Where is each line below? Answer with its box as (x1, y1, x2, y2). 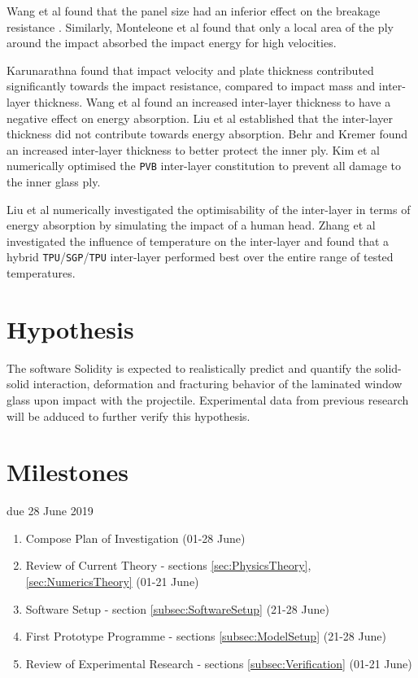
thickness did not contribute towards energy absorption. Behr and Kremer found (7, 125, 408, 142)
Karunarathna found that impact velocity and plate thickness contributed (7, 61, 374, 78)
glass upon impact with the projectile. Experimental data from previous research (7, 391, 409, 408)
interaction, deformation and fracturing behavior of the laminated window (33, 375, 403, 392)
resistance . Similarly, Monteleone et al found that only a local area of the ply (7, 18, 394, 35)
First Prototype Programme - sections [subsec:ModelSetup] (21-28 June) (25, 628, 386, 645)
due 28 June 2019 (7, 502, 94, 519)
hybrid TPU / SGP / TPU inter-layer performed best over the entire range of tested (7, 248, 394, 265)
